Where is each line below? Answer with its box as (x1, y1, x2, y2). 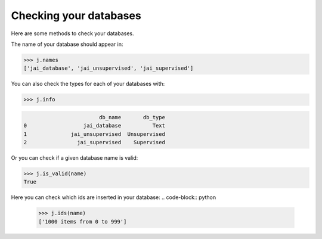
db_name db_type (98, 114, 165, 120)
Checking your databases (11, 9, 141, 22)
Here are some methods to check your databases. (11, 30, 134, 37)
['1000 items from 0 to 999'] (38, 218, 127, 225)
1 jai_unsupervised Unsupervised (23, 131, 165, 137)
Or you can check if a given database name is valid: (11, 154, 138, 162)
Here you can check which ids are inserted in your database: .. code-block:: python (11, 194, 216, 201)
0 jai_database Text (23, 122, 165, 129)
